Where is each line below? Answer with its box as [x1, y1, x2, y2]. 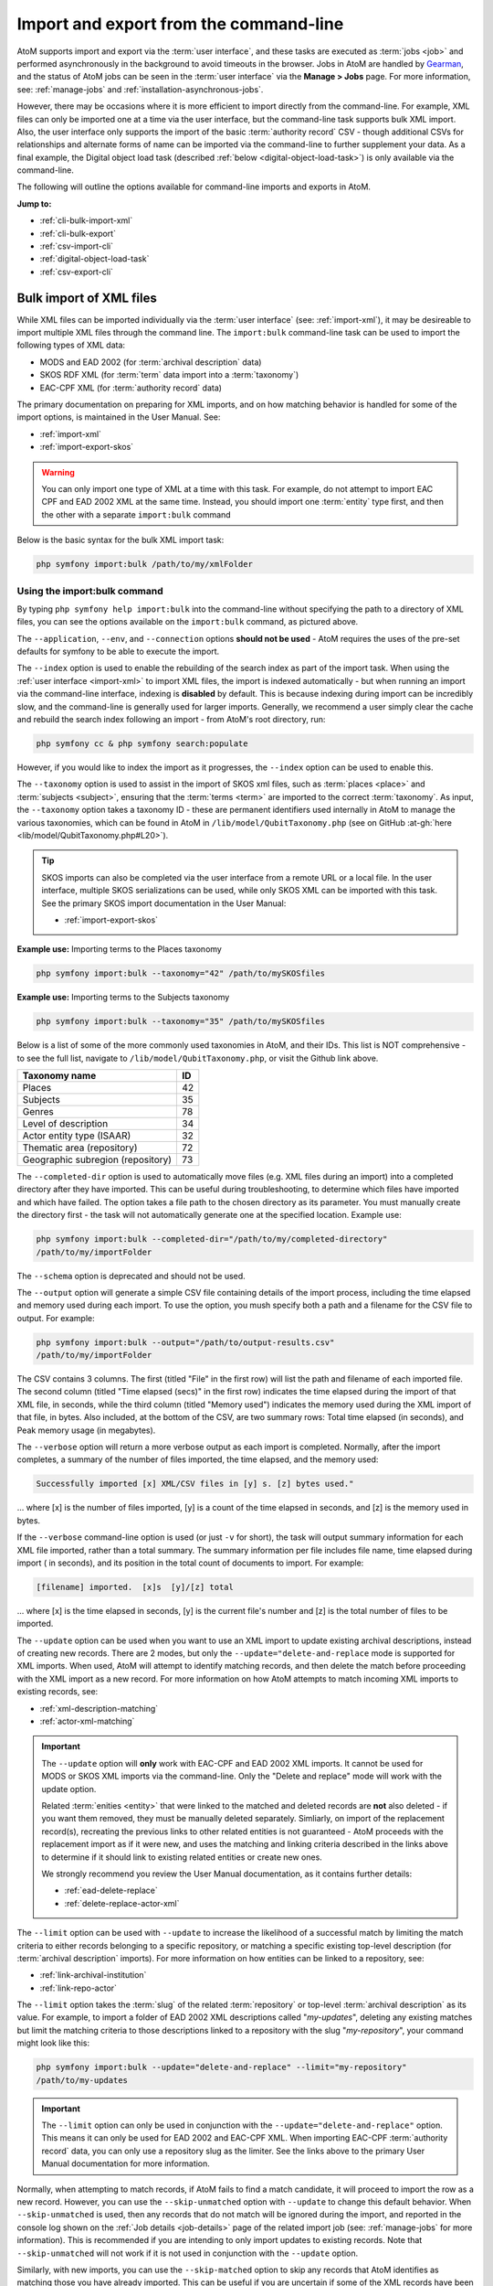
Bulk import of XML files [16, 290, 157, 305]
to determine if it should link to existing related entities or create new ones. [41, 1852, 323, 1863]
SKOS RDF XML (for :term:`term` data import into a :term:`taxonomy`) [39, 369, 299, 380]
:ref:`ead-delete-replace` [64, 1885, 159, 1896]
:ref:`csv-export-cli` [39, 266, 114, 277]
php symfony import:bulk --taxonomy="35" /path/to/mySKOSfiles [36, 1016, 326, 1027]
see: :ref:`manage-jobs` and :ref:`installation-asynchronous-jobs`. [16, 83, 264, 95]
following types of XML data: [16, 339, 126, 351]
